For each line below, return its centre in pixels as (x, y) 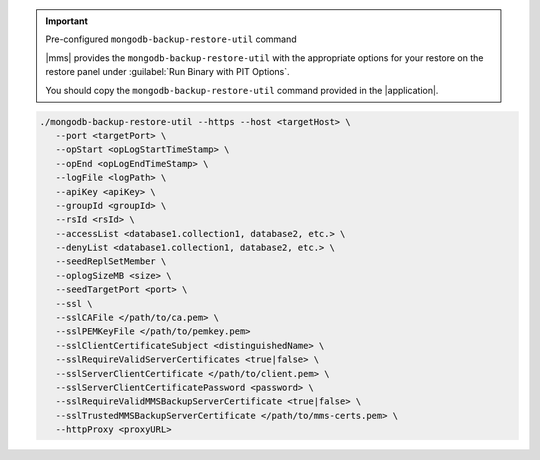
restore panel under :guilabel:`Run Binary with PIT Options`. (167, 72)
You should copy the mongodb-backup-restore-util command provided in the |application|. (242, 90)
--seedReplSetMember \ (111, 261)
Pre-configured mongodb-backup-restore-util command (171, 39)
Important (67, 21)
